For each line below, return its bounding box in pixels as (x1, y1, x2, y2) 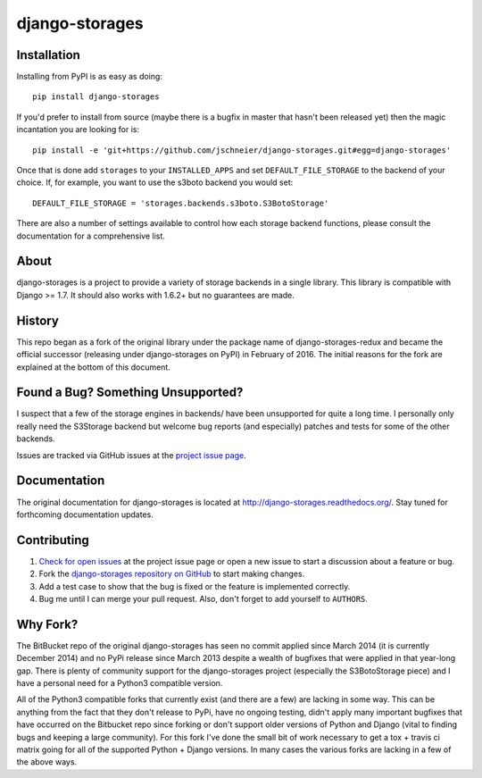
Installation (16, 47, 80, 63)
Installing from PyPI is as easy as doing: (16, 71, 162, 82)
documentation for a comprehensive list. (16, 230, 165, 241)
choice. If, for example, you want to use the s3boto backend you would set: (16, 177, 294, 188)
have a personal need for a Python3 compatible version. (16, 678, 223, 689)
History (16, 313, 60, 328)
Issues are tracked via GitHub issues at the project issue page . (16, 449, 246, 460)
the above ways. (16, 757, 78, 767)
